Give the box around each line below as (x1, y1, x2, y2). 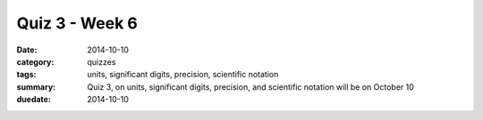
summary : (16, 81, 56, 92)
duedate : (16, 94, 51, 105)
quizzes (87, 56, 116, 67)
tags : (16, 69, 37, 80)
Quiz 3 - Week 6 (16, 13, 138, 33)
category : (16, 56, 55, 67)
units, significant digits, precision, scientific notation (87, 69, 279, 80)
